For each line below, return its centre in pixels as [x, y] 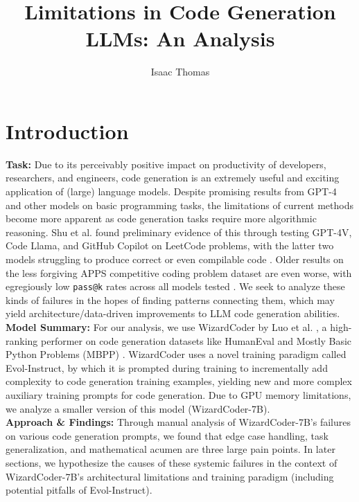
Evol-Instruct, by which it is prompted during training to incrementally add [167, 367]
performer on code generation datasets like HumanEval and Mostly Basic [196, 340]
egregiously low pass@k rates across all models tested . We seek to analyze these [175, 286]
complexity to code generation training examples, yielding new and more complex [179, 381]
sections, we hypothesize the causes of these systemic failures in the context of [172, 462]
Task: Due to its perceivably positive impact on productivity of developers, [166, 164]
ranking [22, 340]
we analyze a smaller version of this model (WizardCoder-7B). [138, 408]
